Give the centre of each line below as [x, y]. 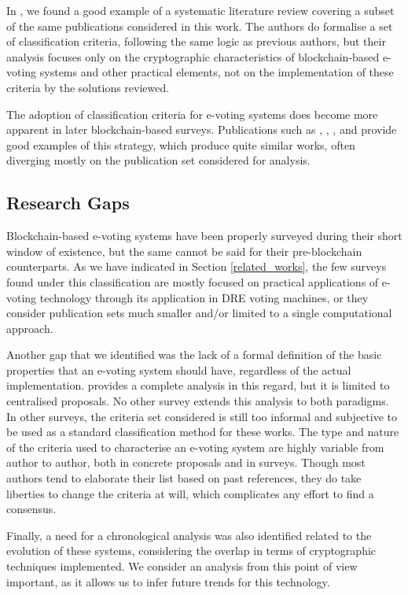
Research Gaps [68, 203]
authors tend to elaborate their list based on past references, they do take [184, 478]
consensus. [31, 509]
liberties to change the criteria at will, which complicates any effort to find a [190, 493]
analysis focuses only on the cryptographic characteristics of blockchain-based [193, 56]
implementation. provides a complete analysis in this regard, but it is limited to [198, 385]
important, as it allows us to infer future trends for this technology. [168, 581]
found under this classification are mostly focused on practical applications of [193, 281]
